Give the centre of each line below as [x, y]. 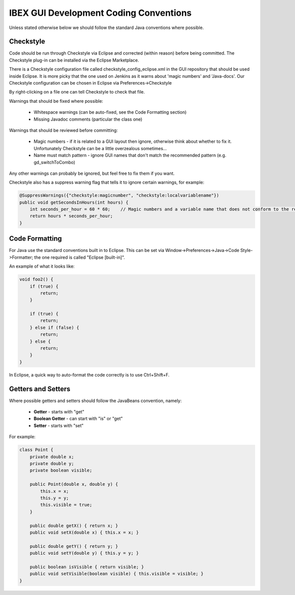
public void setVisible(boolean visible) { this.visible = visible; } [117, 574]
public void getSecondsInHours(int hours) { [74, 202]
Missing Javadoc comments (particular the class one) [88, 119]
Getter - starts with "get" [59, 412]
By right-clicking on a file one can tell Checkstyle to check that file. [77, 92]
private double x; [52, 457]
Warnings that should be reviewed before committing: [63, 130]
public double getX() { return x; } [74, 526]
